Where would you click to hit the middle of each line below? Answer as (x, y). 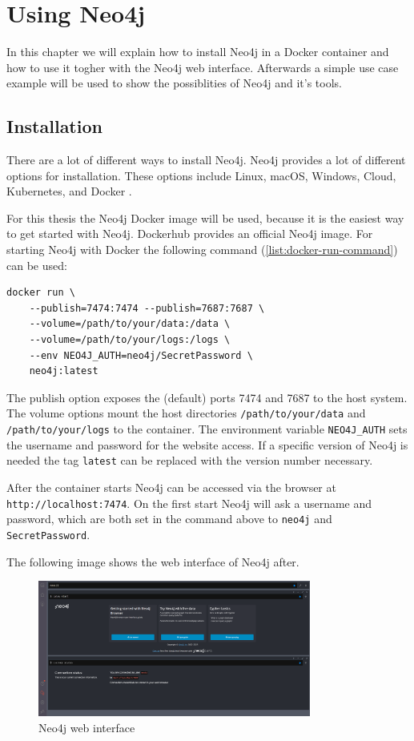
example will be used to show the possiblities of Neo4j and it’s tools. (174, 83)
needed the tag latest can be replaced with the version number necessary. (190, 460)
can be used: (37, 265)
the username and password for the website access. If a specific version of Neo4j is (207, 444)
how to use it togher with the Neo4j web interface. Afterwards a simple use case (203, 67)
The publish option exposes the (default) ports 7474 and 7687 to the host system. (207, 397)
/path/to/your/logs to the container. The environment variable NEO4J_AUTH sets (207, 429)
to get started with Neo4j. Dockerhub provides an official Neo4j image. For (190, 234)
